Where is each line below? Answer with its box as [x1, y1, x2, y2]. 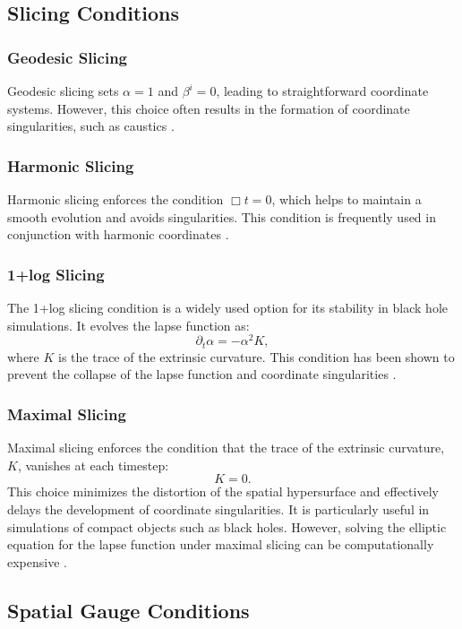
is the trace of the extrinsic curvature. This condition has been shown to [58, 347, 455, 366]
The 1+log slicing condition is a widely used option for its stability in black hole [7, 298, 448, 316]
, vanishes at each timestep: [17, 455, 169, 474]
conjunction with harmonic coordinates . [7, 225, 229, 244]
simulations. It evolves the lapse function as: [7, 315, 250, 334]
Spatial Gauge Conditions [7, 596, 250, 624]
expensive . [7, 552, 67, 571]
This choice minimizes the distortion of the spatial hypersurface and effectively [7, 482, 439, 501]
